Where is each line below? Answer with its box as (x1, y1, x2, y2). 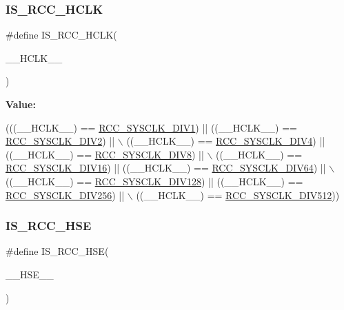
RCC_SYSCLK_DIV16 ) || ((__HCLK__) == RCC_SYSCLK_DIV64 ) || (6, 161, 326, 175)
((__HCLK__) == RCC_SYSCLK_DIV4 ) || (126, 134, 325, 148)
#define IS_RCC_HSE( (6, 244, 109, 258)
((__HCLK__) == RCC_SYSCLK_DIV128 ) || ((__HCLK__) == (6, 174, 303, 188)
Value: (6, 97, 36, 111)
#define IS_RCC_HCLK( (6, 28, 117, 42)
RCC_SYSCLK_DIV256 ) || (6, 187, 125, 202)
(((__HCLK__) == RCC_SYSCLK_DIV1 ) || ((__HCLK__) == (6, 120, 297, 134)
